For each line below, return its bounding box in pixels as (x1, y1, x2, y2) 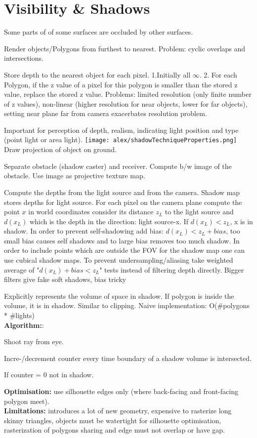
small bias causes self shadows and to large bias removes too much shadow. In (4, 235, 240, 245)
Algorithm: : (4, 319, 44, 330)
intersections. (4, 53, 43, 63)
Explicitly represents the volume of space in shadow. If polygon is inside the (4, 290, 234, 301)
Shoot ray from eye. (4, 336, 64, 347)
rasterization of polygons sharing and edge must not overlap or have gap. (4, 425, 225, 435)
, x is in (230, 216, 253, 226)
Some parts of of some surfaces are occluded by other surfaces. (4, 27, 193, 37)
